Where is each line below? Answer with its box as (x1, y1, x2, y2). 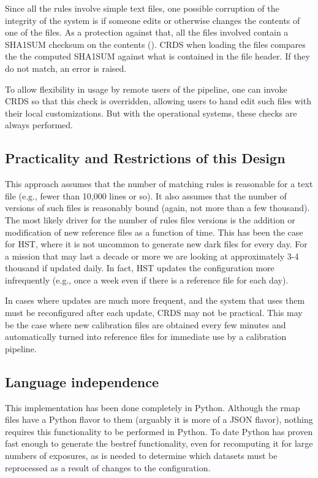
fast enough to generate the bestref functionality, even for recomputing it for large (5, 437, 313, 450)
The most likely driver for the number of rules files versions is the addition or (5, 213, 295, 226)
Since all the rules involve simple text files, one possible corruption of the (5, 2, 279, 14)
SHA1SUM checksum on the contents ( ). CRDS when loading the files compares (5, 37, 306, 50)
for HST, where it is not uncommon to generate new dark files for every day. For (5, 237, 308, 250)
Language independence (5, 372, 159, 391)
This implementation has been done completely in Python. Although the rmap (5, 401, 300, 414)
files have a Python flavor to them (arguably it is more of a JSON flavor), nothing (5, 413, 313, 426)
